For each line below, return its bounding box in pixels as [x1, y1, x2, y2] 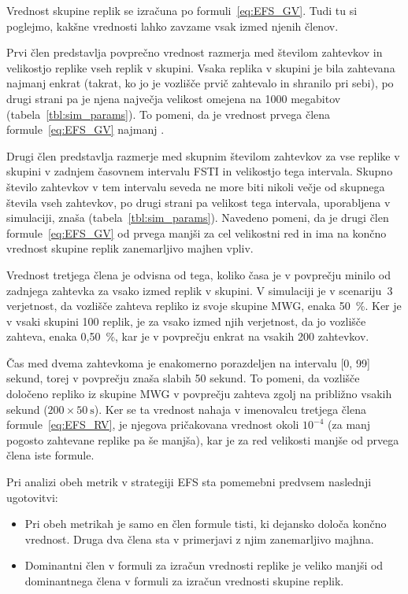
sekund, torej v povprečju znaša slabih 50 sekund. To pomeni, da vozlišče [6, 370, 360, 386]
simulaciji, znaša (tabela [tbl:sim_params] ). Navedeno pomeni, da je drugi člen [6, 209, 389, 226]
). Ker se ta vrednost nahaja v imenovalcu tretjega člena [94, 400, 366, 417]
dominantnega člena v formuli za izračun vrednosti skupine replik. [24, 573, 344, 588]
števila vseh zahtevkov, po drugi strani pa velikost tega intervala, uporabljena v [6, 194, 391, 210]
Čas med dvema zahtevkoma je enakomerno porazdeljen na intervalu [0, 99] [6, 354, 370, 371]
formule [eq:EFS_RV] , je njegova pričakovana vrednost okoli [6, 416, 299, 433]
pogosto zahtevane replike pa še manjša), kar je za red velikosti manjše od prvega [6, 431, 399, 448]
